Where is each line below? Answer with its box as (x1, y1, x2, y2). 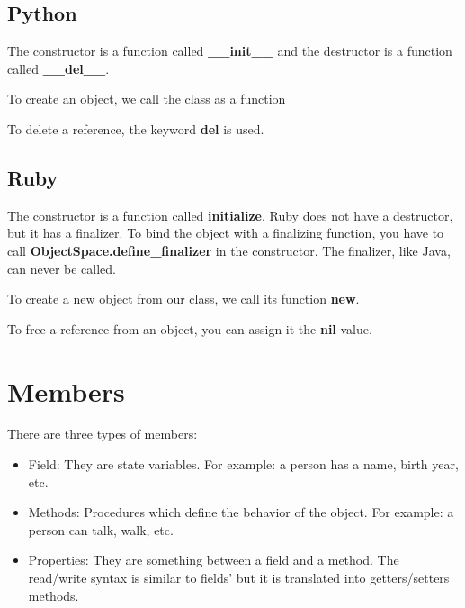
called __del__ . (7, 59, 110, 77)
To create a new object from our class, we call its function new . (7, 289, 360, 308)
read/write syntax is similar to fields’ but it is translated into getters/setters (28, 568, 450, 587)
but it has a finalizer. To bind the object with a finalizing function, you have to (7, 223, 444, 242)
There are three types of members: (7, 424, 198, 443)
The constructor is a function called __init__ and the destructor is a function (7, 41, 452, 60)
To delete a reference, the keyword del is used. (7, 119, 264, 138)
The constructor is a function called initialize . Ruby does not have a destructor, (7, 205, 453, 224)
